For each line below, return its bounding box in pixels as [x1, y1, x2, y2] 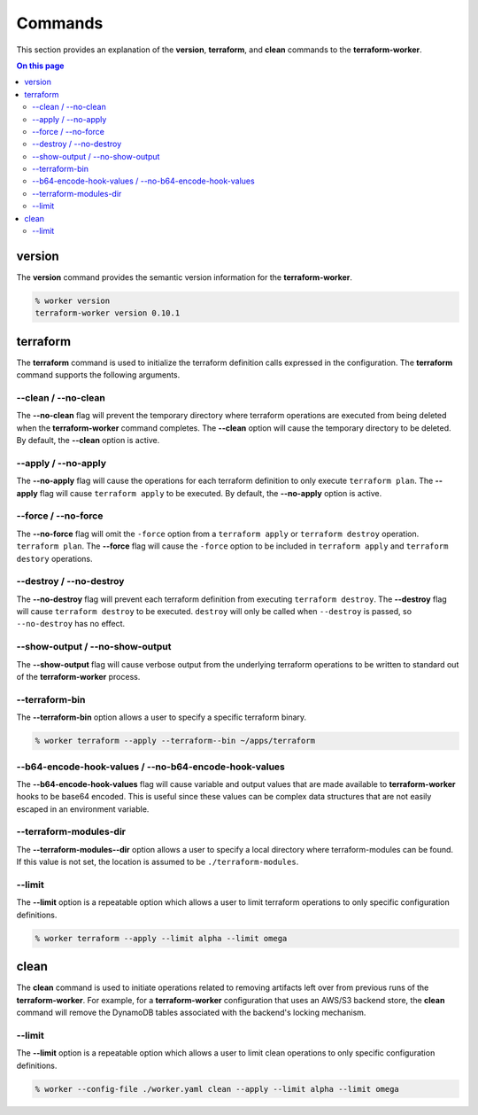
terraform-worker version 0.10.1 [35, 308, 181, 318]
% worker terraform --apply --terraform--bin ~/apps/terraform [35, 736, 316, 746]
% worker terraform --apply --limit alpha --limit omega [35, 933, 288, 943]
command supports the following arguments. [16, 370, 181, 380]
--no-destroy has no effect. [16, 619, 126, 629]
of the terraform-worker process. [16, 672, 141, 682]
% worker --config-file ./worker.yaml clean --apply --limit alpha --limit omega [35, 1084, 400, 1094]
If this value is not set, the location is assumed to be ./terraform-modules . [16, 856, 299, 868]
